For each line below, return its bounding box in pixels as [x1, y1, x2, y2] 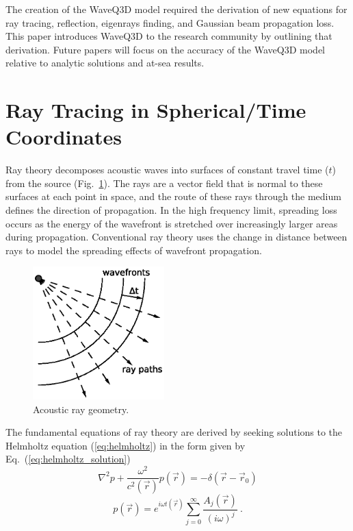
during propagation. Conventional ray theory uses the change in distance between [5, 230, 348, 244]
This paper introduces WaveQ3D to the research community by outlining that [5, 29, 332, 43]
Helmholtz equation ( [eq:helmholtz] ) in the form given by [5, 438, 246, 452]
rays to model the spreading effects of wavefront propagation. [5, 243, 262, 257]
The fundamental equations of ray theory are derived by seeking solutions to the [5, 425, 343, 439]
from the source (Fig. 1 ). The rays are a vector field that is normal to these [5, 175, 323, 190]
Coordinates [5, 123, 122, 151]
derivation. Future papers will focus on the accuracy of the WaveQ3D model [5, 42, 325, 56]
